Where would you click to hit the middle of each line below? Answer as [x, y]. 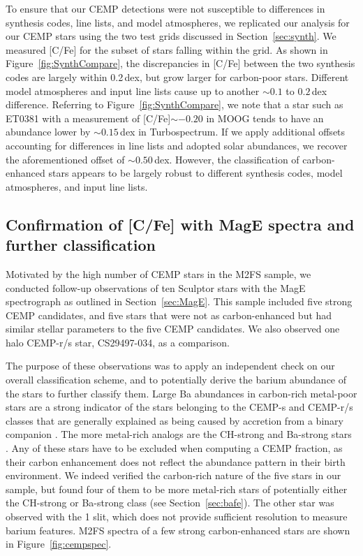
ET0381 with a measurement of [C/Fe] [88, 118]
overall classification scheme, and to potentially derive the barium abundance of [176, 380]
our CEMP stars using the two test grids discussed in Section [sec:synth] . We [171, 36]
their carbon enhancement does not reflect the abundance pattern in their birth [176, 461]
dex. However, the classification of [227, 159]
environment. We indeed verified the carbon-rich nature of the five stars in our [173, 475]
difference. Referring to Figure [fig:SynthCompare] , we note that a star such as [175, 104]
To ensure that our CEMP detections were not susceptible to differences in [165, 8]
